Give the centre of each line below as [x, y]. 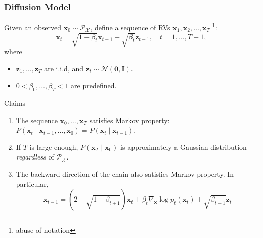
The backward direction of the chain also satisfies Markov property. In [125, 173]
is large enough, [54, 147]
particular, [32, 184]
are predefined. [94, 85]
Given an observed [33, 27]
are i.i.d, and [64, 68]
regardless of [35, 157]
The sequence [37, 120]
